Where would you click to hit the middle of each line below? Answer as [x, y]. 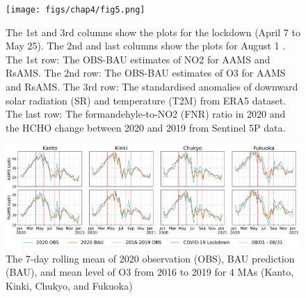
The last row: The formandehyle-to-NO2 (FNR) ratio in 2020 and [146, 114]
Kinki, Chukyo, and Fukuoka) [69, 285]
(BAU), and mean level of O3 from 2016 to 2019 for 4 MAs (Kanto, [150, 272]
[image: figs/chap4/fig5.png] [75, 10]
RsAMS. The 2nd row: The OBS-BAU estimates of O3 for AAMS [146, 73]
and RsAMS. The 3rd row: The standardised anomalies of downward [152, 87]
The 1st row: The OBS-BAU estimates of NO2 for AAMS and [138, 59]
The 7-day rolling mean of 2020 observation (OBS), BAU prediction [150, 258]
